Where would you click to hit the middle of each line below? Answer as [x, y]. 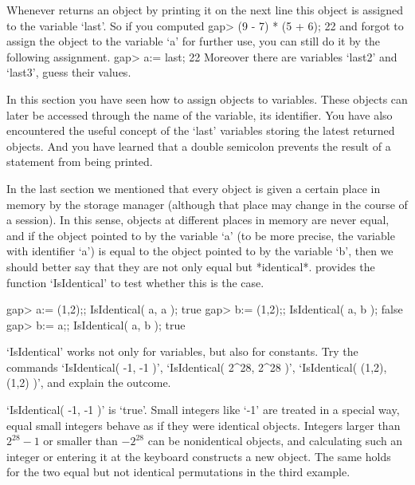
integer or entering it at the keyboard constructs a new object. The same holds [199, 456]
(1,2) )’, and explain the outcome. [89, 382]
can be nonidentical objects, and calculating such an [275, 441]
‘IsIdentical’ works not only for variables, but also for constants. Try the [182, 351]
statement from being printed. [80, 162]
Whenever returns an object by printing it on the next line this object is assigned [205, 10]
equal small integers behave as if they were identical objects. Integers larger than [204, 425]
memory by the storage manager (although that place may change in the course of [207, 204]
